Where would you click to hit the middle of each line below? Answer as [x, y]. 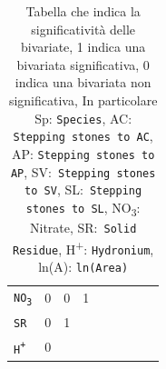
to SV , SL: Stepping [83, 189]
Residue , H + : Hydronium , [83, 247]
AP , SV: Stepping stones [83, 171]
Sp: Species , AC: [83, 118]
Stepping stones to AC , [83, 136]
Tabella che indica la [83, 11]
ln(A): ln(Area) [83, 266]
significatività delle [83, 29]
